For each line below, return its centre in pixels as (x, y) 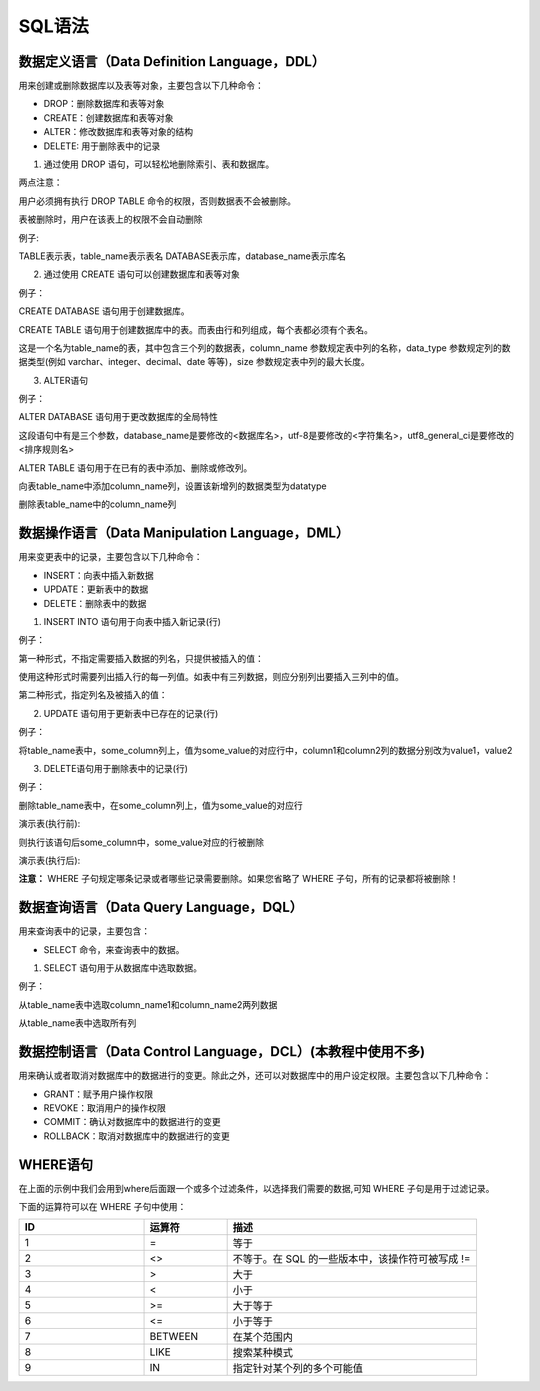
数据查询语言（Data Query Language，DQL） (161, 907)
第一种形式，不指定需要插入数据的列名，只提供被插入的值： (141, 658)
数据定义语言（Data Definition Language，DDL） (171, 61)
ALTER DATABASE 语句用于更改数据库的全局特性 (118, 417)
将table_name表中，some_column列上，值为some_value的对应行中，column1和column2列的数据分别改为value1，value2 (265, 750)
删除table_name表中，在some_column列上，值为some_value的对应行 (161, 805)
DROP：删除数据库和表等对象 (104, 104)
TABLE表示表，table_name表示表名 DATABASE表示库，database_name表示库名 (182, 256)
